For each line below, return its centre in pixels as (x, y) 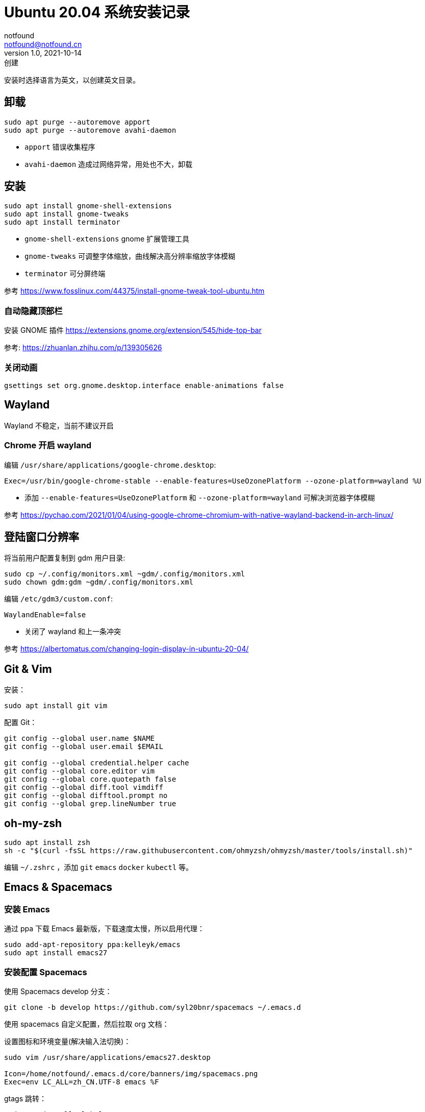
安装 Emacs (27, 909)
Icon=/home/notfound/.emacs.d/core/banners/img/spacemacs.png (131, 1074)
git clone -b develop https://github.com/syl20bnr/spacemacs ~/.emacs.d (153, 1008)
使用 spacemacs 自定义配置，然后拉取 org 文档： (87, 1024)
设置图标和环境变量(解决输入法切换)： (68, 1042)
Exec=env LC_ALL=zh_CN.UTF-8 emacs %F (82, 1082)
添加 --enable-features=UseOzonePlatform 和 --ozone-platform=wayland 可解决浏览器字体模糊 (200, 497)
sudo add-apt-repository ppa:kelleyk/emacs (92, 945)
